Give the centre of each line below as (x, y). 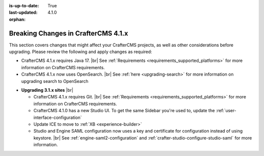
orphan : (17, 19)
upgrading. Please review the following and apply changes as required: (81, 52)
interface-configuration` (58, 117)
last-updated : (23, 13)
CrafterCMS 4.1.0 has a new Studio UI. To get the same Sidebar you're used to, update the (124, 111)
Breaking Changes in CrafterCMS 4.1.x (68, 33)
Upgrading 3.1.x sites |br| (47, 90)
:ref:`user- (226, 111)
